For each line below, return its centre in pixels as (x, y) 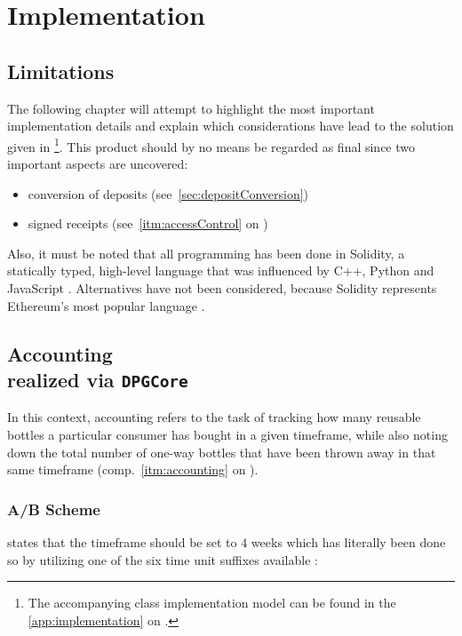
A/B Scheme (54, 509)
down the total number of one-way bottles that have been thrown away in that (222, 452)
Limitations (61, 71)
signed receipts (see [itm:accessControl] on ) (148, 223)
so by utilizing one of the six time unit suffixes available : (163, 559)
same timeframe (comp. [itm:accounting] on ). (133, 469)
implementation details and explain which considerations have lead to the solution (231, 126)
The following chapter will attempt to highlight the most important (191, 108)
